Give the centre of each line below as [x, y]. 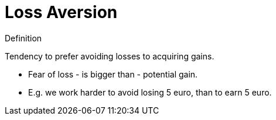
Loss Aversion [61, 12]
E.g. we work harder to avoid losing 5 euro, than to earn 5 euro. [150, 92]
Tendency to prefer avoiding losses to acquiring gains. [110, 56]
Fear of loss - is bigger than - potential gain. [113, 74]
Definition [23, 38]
